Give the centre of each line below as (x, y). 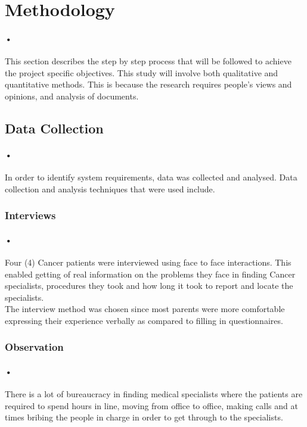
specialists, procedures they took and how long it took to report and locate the (149, 286)
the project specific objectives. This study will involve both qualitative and (142, 72)
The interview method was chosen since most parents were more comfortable (145, 309)
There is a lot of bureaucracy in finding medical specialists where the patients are (154, 394)
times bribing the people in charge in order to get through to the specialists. (144, 417)
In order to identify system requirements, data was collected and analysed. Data (151, 177)
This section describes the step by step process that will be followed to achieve (148, 61)
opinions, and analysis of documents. (72, 96)
